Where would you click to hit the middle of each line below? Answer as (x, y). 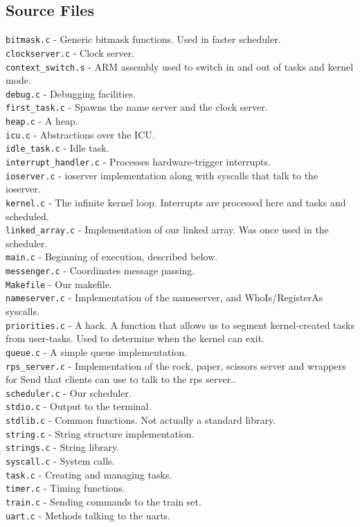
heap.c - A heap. (42, 121)
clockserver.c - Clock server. (70, 52)
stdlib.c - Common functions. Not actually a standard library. (141, 420)
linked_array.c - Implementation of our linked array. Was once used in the (167, 230)
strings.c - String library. (63, 447)
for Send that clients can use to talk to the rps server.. (121, 379)
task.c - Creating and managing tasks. (89, 474)
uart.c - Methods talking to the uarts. (88, 515)
